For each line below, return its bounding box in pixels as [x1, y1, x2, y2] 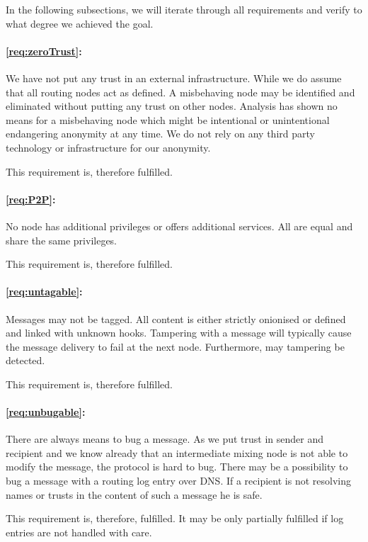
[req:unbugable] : [6, 405, 86, 419]
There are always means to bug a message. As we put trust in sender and [6, 431, 324, 446]
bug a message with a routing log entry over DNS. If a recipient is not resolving [6, 473, 351, 488]
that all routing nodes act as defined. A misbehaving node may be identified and [6, 84, 355, 99]
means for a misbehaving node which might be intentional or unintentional [6, 112, 330, 127]
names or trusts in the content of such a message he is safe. [6, 487, 263, 502]
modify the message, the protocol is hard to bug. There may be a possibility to [6, 459, 348, 474]
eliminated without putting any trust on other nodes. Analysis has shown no [6, 98, 338, 113]
